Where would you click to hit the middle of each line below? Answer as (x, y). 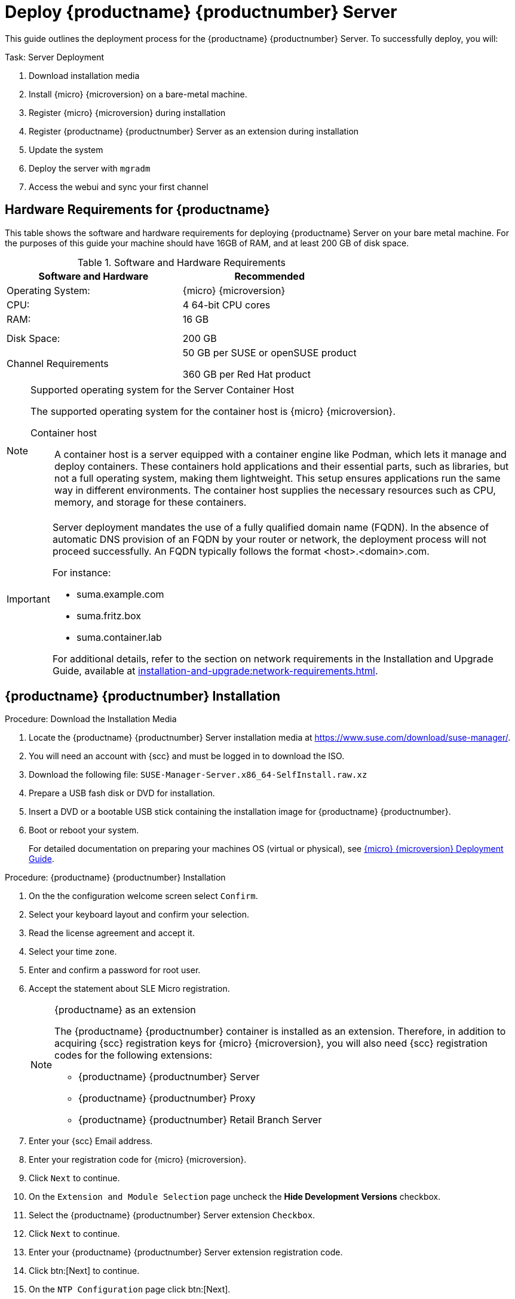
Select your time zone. (73, 952)
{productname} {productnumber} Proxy (167, 1098)
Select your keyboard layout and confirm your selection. (139, 915)
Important (28, 599)
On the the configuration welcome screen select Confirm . (143, 896)
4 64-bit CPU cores (226, 305)
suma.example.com (120, 594)
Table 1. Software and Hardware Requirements (182, 262)
